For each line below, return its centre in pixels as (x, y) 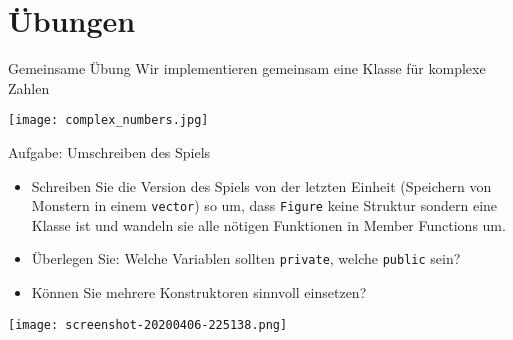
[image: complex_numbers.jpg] (108, 120)
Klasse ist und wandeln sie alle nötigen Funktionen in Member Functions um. (268, 224)
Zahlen (29, 87)
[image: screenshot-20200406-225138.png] (148, 324)
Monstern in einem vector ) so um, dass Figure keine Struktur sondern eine (264, 205)
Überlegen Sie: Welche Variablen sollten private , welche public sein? (246, 258)
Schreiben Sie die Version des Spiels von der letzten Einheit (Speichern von (261, 185)
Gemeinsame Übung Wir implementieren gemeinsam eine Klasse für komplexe (247, 68)
